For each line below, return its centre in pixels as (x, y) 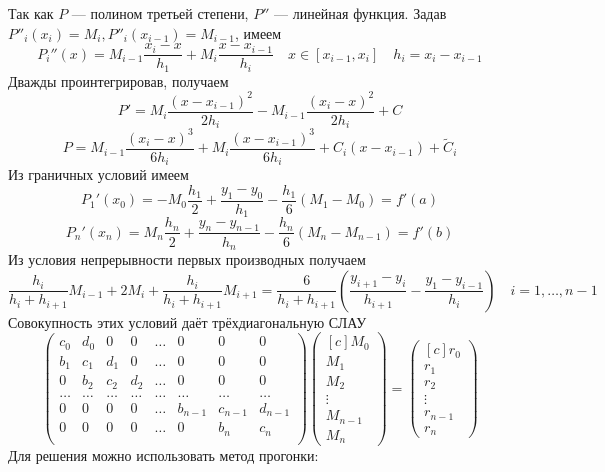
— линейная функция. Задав (360, 13)
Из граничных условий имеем (98, 174)
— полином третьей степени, (160, 13)
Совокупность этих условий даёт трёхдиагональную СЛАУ (187, 321)
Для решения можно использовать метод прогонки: (163, 455)
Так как (31, 13)
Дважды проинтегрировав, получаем (118, 80)
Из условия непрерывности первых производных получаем (187, 258)
